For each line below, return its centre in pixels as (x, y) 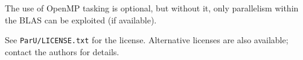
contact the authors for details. (62, 51)
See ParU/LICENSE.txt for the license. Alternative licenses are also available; (147, 40)
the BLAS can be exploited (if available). (81, 19)
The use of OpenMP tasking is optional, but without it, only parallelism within (152, 8)
